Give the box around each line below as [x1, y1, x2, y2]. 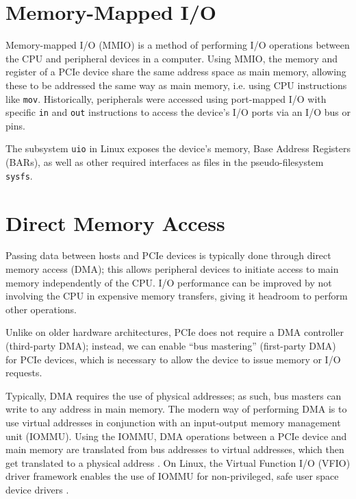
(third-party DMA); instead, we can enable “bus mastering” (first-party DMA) [5, 339, 336, 352]
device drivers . [5, 482, 69, 496]
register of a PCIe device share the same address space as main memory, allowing [5, 64, 346, 79]
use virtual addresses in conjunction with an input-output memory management [5, 415, 341, 429]
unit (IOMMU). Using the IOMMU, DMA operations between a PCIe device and [5, 428, 347, 443]
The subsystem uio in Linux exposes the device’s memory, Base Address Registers [5, 141, 351, 156]
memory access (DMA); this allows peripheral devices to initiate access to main [5, 262, 339, 276]
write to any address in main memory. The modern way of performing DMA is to [5, 402, 347, 416]
